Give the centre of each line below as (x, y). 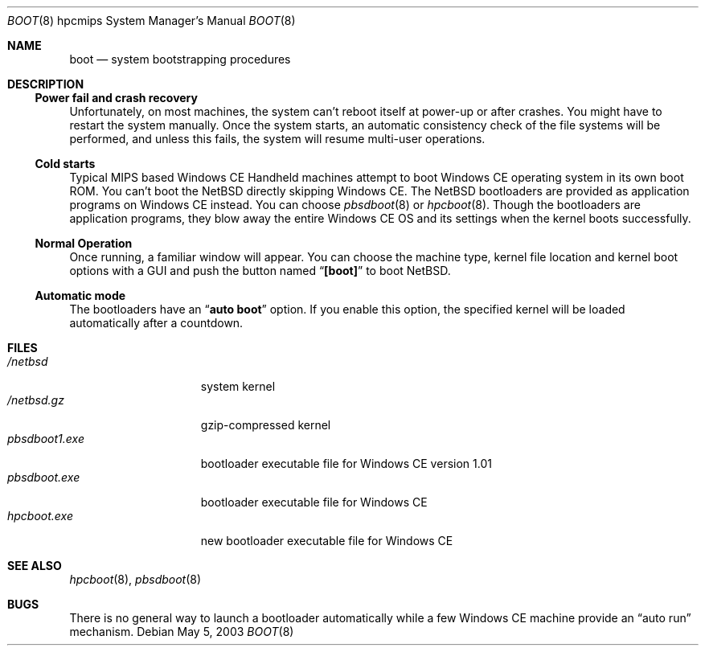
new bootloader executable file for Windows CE (327, 541)
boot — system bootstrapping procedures (180, 59)
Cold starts (65, 164)
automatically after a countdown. (156, 323)
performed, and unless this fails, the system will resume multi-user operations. (277, 139)
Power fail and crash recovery (116, 98)
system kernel (238, 386)
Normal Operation (84, 243)
